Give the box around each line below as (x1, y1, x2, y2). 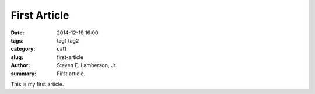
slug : (10, 53, 23, 61)
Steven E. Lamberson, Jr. (57, 62, 117, 69)
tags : (10, 37, 24, 44)
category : (10, 46, 36, 53)
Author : (10, 62, 30, 69)
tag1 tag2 (57, 37, 79, 44)
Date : (10, 29, 24, 36)
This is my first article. (10, 81, 64, 88)
